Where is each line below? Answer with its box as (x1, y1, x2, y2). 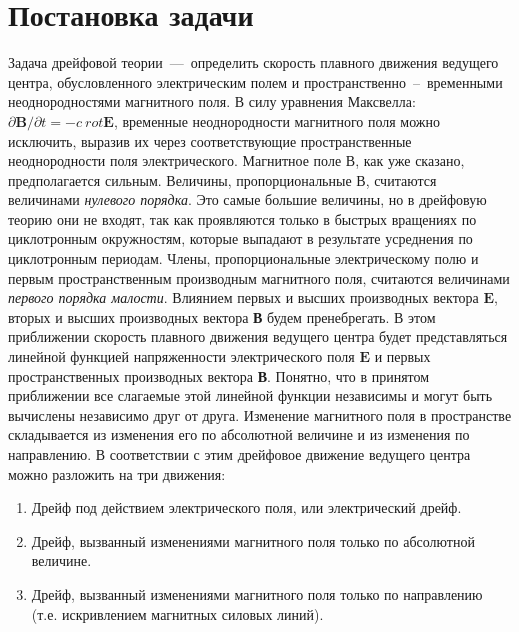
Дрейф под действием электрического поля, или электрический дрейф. (31, 497, 462, 518)
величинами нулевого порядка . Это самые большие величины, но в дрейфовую (8, 189, 487, 210)
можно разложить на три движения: (8, 463, 226, 484)
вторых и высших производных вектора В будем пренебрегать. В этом (8, 306, 436, 327)
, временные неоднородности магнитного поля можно (113, 110, 441, 131)
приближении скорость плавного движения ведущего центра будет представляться (8, 326, 508, 347)
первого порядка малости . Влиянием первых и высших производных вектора (8, 287, 479, 308)
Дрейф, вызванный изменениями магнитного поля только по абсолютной (31, 530, 475, 551)
